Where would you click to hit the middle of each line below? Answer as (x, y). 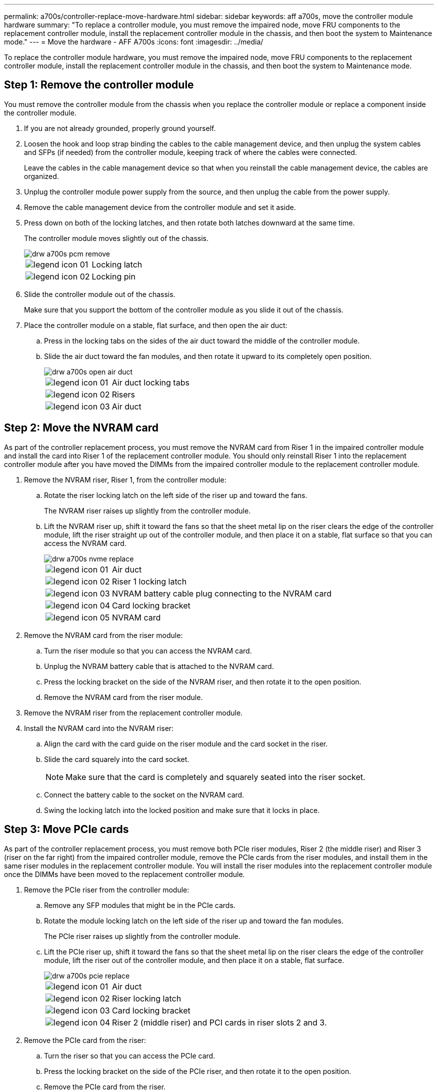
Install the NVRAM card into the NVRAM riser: (99, 728)
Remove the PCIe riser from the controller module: (107, 889)
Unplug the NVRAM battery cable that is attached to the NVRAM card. (159, 666)
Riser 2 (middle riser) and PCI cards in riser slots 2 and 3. (219, 1022)
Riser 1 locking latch (149, 581)
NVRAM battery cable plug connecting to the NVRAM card (222, 593)
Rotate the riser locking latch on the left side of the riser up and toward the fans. (176, 495)
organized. (41, 176)
